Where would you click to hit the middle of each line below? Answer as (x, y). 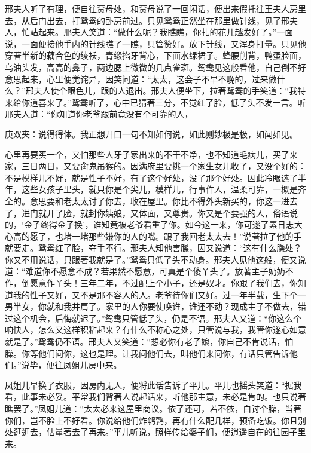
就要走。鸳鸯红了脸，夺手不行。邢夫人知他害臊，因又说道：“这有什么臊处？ (153, 248)
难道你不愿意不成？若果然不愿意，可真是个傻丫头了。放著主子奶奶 (155, 271)
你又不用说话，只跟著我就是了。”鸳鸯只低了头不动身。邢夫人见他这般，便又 (151, 259)
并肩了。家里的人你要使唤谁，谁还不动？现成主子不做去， (185, 306)
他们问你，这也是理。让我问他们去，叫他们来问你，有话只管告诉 (164, 353)
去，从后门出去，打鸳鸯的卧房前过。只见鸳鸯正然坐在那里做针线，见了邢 (147, 20)
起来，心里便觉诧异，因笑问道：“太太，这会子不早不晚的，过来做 (149, 79)
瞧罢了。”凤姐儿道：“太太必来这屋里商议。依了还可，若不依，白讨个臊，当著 (153, 408)
